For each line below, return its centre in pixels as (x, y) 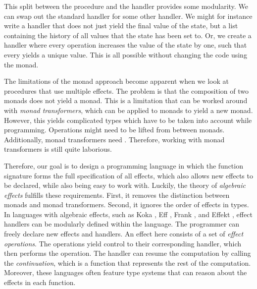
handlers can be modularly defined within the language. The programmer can (122, 224)
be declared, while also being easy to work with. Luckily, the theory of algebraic (125, 185)
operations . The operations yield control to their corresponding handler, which (123, 243)
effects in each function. (40, 282)
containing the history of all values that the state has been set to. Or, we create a (128, 35)
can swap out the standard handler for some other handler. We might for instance (128, 16)
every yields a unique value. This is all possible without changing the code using (126, 54)
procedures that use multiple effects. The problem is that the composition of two (126, 90)
